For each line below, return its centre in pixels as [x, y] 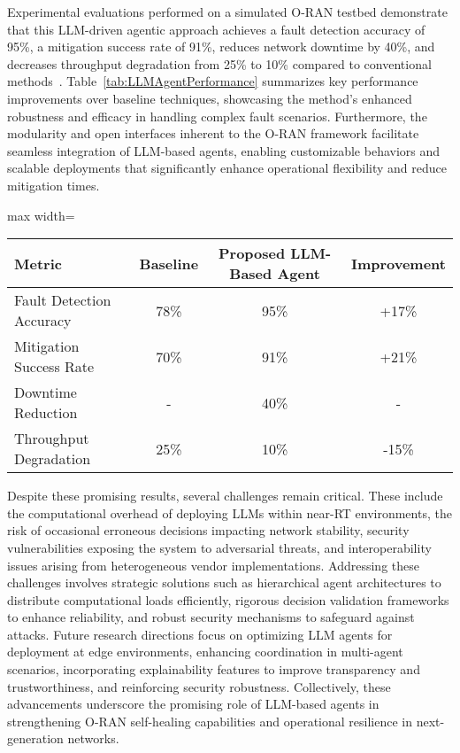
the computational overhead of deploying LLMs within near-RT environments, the [230, 512]
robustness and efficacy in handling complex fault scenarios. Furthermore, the [217, 116]
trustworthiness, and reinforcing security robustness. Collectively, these [199, 686]
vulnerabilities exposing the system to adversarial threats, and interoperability [219, 547]
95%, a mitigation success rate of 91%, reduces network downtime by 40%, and [221, 47]
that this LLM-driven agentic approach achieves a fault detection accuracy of [216, 29]
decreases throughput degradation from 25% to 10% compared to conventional [219, 63]
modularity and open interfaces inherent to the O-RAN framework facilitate [213, 133]
